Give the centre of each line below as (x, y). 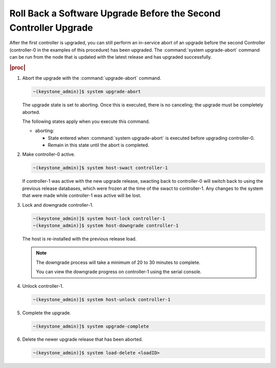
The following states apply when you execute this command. (86, 121)
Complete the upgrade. (47, 313)
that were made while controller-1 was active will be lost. (82, 195)
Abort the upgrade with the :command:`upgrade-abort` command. (92, 78)
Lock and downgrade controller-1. (58, 205)
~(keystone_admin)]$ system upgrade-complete (91, 326)
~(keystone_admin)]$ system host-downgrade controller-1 (106, 225)
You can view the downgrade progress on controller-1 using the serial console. (119, 272)
